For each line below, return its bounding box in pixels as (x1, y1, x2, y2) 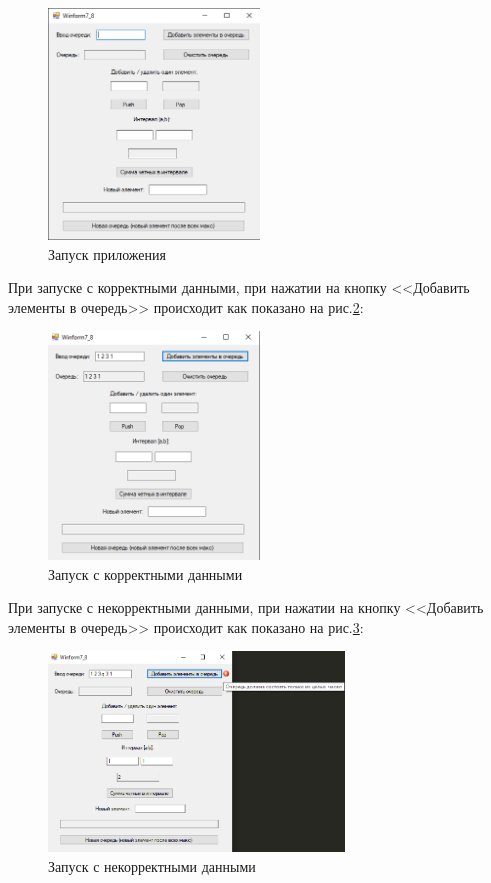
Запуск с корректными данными (48, 563, 243, 584)
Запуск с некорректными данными (48, 855, 256, 876)
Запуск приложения (48, 243, 166, 264)
